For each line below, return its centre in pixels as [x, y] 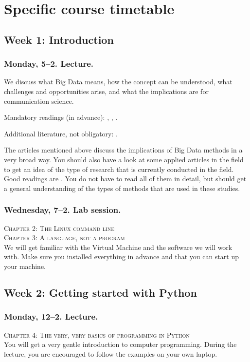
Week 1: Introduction [59, 39]
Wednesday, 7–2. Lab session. [62, 210]
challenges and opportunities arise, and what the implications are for [106, 91]
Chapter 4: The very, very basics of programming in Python [97, 334]
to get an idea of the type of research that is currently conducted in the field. [119, 169]
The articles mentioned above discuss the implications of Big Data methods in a [123, 150]
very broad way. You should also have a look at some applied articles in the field [124, 159]
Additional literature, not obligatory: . [61, 133]
